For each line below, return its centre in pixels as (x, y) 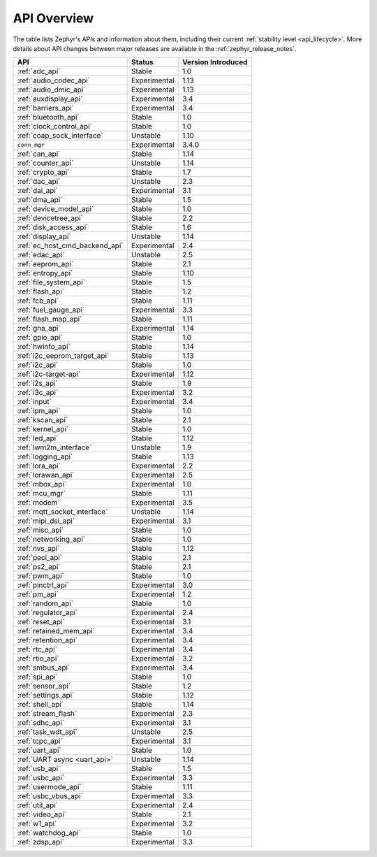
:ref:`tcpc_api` (40, 741)
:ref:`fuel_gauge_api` (51, 310)
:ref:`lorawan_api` (46, 475)
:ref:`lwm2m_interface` (54, 447)
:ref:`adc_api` (39, 71)
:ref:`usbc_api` (41, 778)
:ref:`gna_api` (39, 329)
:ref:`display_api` (44, 236)
